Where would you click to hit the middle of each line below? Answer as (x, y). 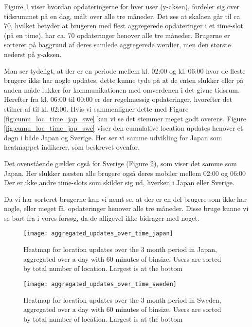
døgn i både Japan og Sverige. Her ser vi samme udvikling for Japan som (113, 137)
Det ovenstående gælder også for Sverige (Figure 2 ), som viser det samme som (120, 163)
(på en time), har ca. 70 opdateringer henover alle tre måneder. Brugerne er (117, 35)
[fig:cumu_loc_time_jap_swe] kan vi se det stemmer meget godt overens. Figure (125, 118)
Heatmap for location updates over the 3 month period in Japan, (120, 249)
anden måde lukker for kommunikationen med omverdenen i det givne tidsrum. (122, 89)
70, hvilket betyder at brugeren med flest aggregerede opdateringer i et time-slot (124, 26)
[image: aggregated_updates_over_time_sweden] (100, 284)
